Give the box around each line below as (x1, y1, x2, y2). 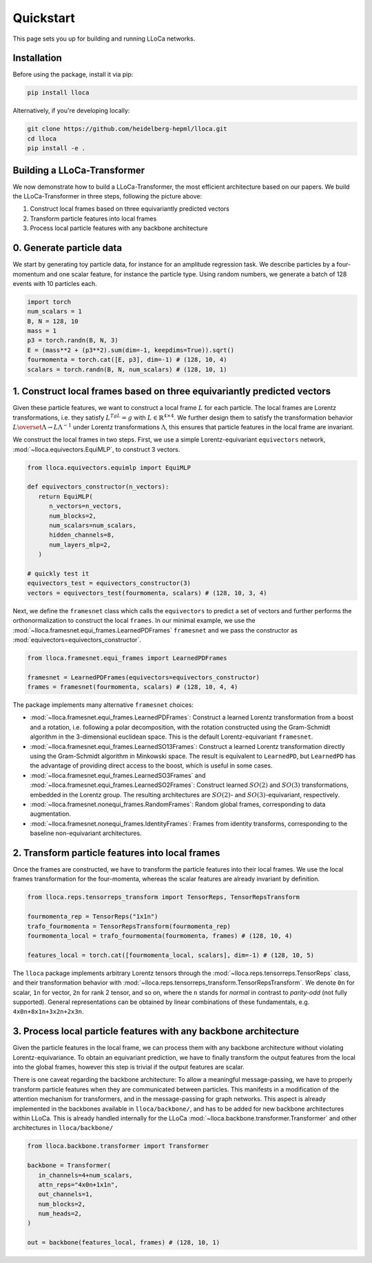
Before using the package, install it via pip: (12, 70, 134, 79)
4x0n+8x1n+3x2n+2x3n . (12, 1007, 84, 1016)
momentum (12, 269, 45, 278)
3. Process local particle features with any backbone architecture (12, 1025, 300, 1037)
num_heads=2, (38, 1210, 83, 1218)
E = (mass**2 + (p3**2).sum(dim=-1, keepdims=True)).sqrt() (27, 346, 235, 354)
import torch (27, 298, 72, 306)
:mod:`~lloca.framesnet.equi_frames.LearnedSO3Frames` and (30, 771, 206, 779)
